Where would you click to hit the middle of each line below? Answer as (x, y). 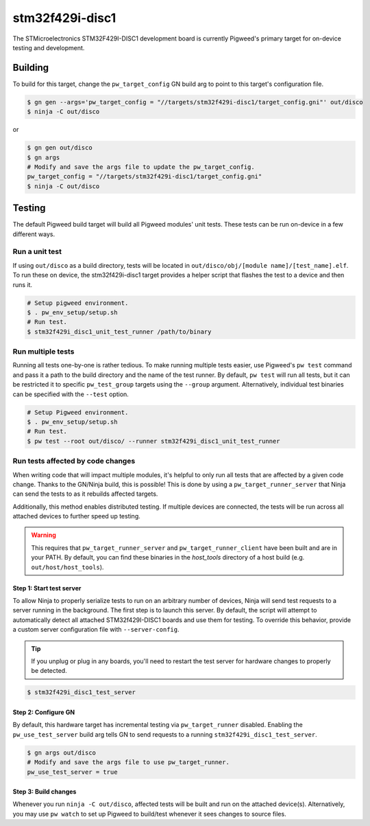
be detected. (49, 671)
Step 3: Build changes (45, 792)
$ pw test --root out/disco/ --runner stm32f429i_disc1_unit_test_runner (153, 441)
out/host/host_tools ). (67, 567)
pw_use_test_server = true (72, 772)
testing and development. (49, 47)
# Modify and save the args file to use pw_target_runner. (128, 762)
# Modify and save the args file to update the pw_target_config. (141, 167)
